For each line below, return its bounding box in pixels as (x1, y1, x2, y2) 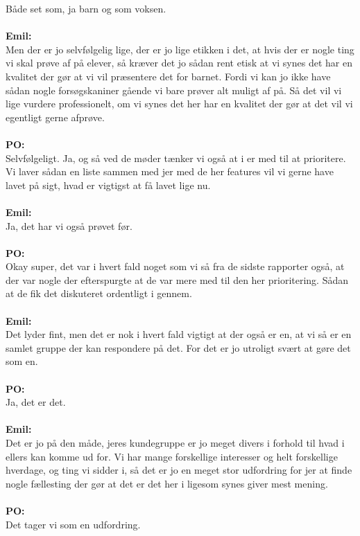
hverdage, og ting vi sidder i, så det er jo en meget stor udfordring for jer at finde (6, 463, 352, 477)
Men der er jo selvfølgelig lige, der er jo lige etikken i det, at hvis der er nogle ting (6, 42, 354, 56)
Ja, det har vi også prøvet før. (6, 218, 132, 233)
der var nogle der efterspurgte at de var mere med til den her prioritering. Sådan (6, 272, 349, 287)
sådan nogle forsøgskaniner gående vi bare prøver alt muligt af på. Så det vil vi (6, 82, 342, 97)
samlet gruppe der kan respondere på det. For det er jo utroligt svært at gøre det (6, 340, 351, 355)
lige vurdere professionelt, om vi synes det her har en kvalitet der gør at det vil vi (6, 96, 353, 111)
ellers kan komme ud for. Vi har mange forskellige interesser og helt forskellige (6, 449, 338, 463)
